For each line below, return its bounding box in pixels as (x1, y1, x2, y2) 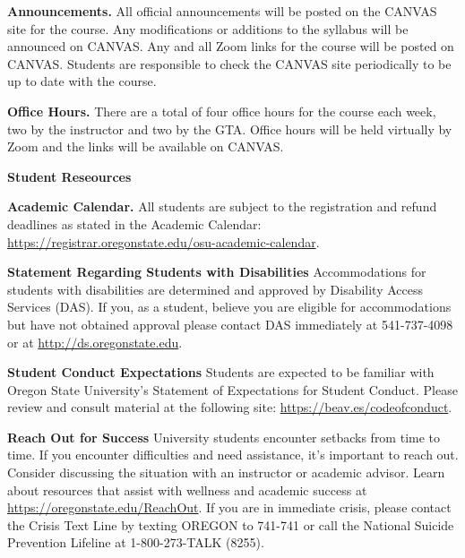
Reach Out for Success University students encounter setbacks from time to (7, 427, 441, 446)
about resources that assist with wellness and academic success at (7, 480, 367, 499)
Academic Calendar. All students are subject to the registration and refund (7, 197, 437, 216)
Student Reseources (7, 167, 132, 185)
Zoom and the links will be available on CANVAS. (7, 137, 284, 156)
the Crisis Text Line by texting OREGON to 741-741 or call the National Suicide (7, 515, 454, 534)
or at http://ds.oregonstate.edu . (7, 332, 183, 351)
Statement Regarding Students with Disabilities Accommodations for (7, 262, 426, 281)
